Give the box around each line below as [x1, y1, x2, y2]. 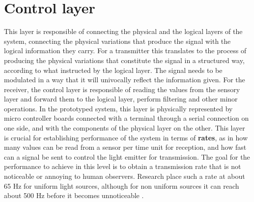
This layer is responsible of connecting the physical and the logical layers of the [4, 26, 243, 36]
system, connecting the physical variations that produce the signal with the [4, 35, 231, 46]
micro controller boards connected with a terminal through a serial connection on [4, 113, 249, 123]
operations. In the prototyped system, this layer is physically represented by [4, 103, 233, 113]
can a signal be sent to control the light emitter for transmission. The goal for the [4, 151, 250, 162]
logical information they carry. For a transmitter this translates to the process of [4, 45, 247, 56]
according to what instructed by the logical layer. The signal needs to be [4, 65, 223, 75]
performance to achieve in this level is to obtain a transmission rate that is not [4, 161, 241, 171]
